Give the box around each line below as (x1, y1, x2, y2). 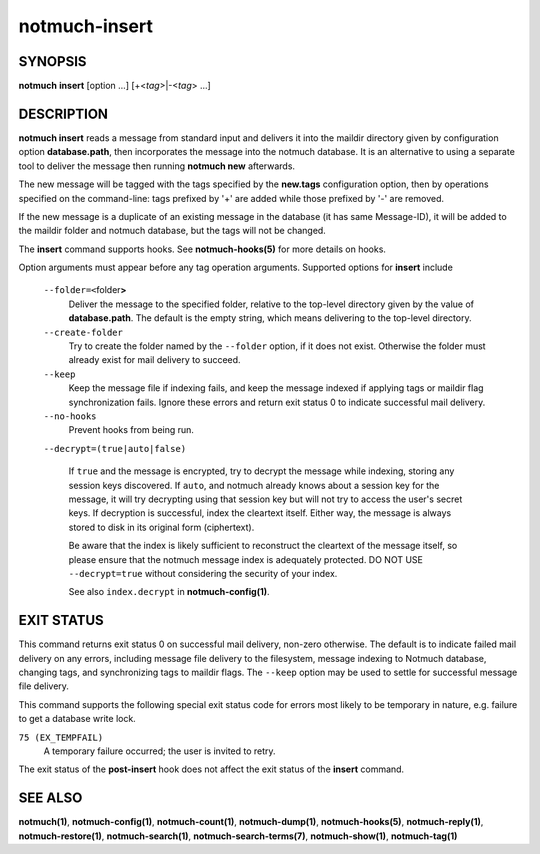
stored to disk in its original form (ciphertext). (68, 521, 255, 533)
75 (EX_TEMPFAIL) (18, 731, 104, 743)
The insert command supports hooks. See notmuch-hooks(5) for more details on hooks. (18, 243, 387, 255)
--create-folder (43, 326, 124, 338)
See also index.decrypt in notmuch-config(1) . (68, 586, 270, 598)
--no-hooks (43, 411, 97, 422)
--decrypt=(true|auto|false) (43, 443, 187, 454)
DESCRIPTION (18, 105, 109, 122)
